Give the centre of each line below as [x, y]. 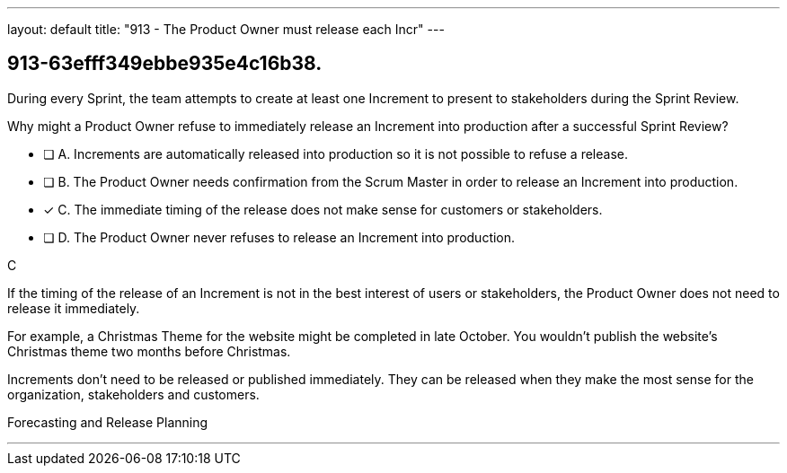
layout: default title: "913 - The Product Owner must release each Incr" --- [226, 29]
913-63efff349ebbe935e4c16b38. [165, 64]
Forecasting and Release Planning [108, 422]
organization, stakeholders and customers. [133, 394]
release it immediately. [74, 308]
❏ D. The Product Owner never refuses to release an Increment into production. [279, 237]
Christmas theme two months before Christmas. [149, 351]
